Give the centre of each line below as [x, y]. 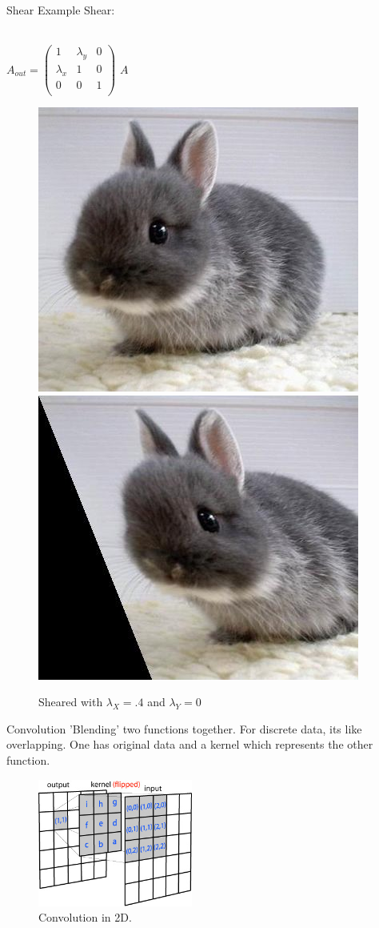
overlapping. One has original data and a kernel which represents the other [190, 744]
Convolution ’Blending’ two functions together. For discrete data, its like [184, 728]
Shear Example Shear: [61, 10]
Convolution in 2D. [85, 917]
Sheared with [71, 702]
